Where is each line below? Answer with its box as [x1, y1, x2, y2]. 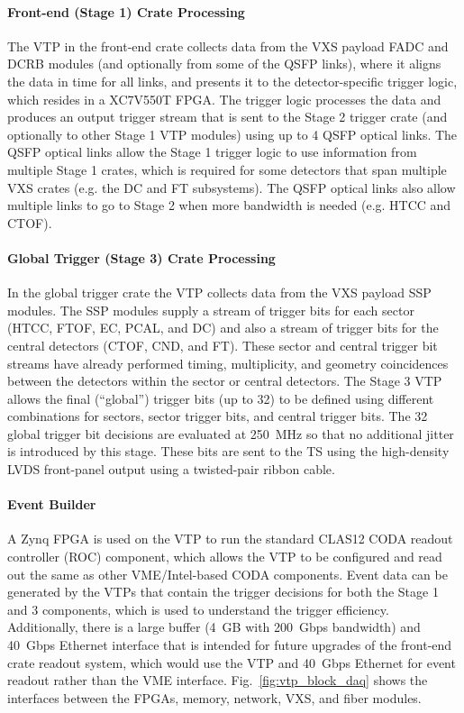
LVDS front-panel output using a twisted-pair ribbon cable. [7, 460, 335, 479]
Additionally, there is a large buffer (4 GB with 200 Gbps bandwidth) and [7, 617, 421, 636]
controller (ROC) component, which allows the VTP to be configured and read [7, 547, 442, 566]
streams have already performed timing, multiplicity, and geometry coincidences [7, 353, 449, 372]
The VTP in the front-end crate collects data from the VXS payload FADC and [7, 36, 449, 55]
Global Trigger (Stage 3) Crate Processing [7, 248, 276, 267]
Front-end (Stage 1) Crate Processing [7, 2, 245, 21]
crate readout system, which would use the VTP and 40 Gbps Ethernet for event [7, 653, 456, 672]
